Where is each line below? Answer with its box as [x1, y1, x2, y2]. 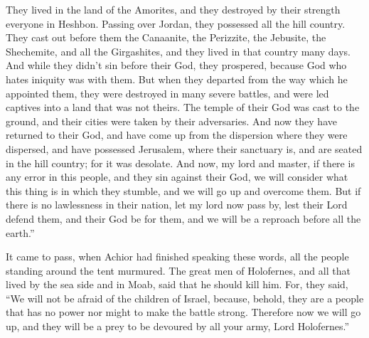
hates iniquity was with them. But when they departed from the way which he [6, 71, 348, 86]
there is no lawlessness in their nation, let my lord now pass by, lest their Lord [6, 197, 348, 212]
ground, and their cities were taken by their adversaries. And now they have [6, 113, 337, 128]
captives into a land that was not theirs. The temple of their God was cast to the [6, 100, 360, 115]
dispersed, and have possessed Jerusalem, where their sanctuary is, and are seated [6, 141, 363, 156]
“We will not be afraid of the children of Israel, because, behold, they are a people [6, 290, 364, 305]
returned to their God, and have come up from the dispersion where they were [6, 127, 348, 142]
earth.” [6, 225, 35, 240]
